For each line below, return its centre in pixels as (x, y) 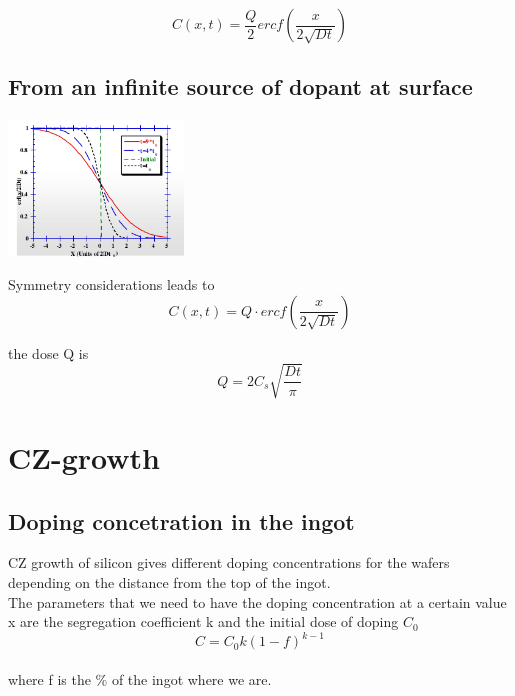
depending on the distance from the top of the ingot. (169, 582)
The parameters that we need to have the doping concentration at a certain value (257, 601)
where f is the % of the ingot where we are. (140, 678)
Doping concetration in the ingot (181, 520)
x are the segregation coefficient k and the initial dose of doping (203, 621)
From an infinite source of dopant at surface (240, 86)
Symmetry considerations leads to (111, 284)
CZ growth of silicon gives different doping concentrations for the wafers (229, 562)
